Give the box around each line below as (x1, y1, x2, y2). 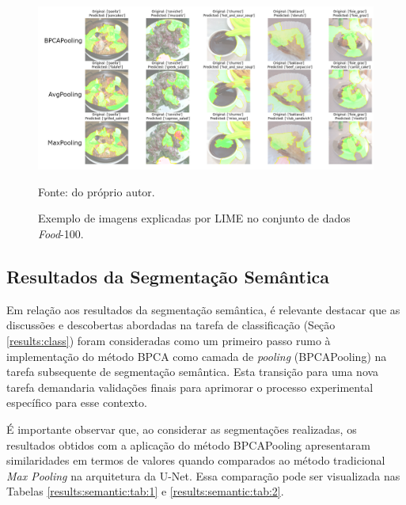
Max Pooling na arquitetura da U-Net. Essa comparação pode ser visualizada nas (6, 467, 400, 484)
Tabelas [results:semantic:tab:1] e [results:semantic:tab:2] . (6, 483, 284, 499)
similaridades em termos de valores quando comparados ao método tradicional (6, 452, 385, 469)
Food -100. (38, 225, 84, 241)
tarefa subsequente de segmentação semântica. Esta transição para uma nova (6, 363, 379, 380)
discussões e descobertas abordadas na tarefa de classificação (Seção (6, 317, 336, 333)
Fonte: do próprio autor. (38, 183, 155, 199)
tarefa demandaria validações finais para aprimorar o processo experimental (6, 378, 374, 395)
